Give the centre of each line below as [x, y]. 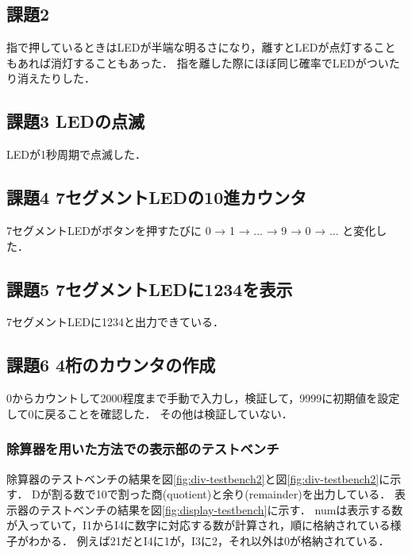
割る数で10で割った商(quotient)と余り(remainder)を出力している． [221, 494]
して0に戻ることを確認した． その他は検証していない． [150, 413]
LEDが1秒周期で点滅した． [76, 154]
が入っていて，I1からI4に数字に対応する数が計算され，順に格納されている [198, 525]
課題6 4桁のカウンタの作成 [111, 365]
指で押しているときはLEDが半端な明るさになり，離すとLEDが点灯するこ [196, 47]
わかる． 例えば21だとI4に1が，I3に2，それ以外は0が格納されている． [209, 540]
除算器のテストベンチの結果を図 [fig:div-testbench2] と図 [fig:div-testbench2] [193, 478]
